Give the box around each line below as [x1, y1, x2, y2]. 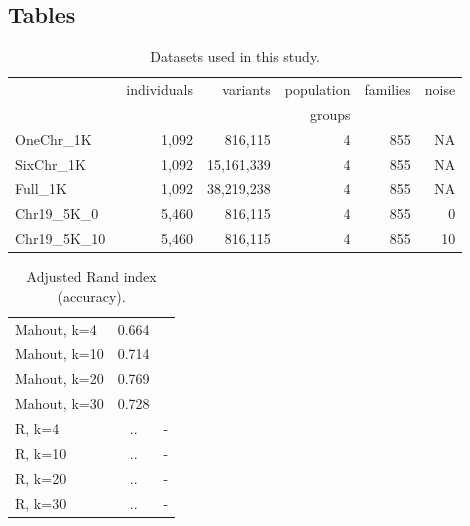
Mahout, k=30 [15, 393, 104, 414]
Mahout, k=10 [15, 343, 104, 364]
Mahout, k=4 [15, 318, 97, 339]
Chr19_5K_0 [15, 203, 99, 224]
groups [309, 103, 351, 124]
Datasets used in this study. [150, 46, 320, 67]
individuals [126, 79, 193, 100]
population [284, 79, 351, 100]
